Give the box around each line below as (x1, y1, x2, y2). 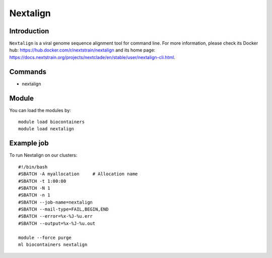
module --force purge (18, 235, 72, 240)
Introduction (9, 27, 49, 35)
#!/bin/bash (18, 164, 48, 170)
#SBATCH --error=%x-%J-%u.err (18, 214, 93, 219)
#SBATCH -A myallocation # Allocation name (18, 171, 138, 177)
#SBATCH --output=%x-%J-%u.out (18, 220, 96, 226)
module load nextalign (18, 126, 75, 132)
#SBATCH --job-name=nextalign (18, 199, 93, 205)
